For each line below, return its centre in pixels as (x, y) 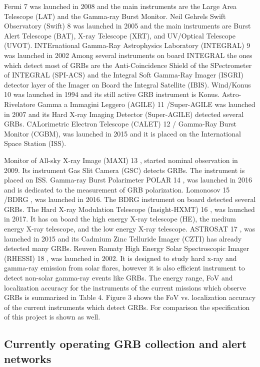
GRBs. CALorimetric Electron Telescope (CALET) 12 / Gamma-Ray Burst (120, 124)
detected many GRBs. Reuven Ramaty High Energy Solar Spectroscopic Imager (127, 248)
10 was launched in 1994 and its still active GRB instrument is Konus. (112, 94)
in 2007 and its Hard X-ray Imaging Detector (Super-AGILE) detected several (124, 114)
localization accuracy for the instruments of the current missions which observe (125, 287)
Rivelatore (20, 104)
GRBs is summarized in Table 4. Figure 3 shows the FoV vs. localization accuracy (130, 297)
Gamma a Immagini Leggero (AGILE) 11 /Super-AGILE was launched (146, 104)
